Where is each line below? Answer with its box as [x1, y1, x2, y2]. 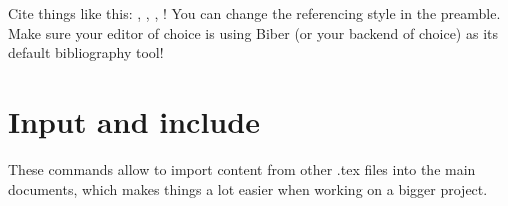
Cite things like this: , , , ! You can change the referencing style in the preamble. [8, 3, 501, 23]
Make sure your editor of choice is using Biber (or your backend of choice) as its [8, 22, 498, 43]
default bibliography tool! [8, 42, 164, 63]
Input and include [8, 100, 260, 141]
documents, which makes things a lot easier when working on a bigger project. [8, 178, 488, 199]
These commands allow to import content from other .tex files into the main [8, 158, 476, 179]
